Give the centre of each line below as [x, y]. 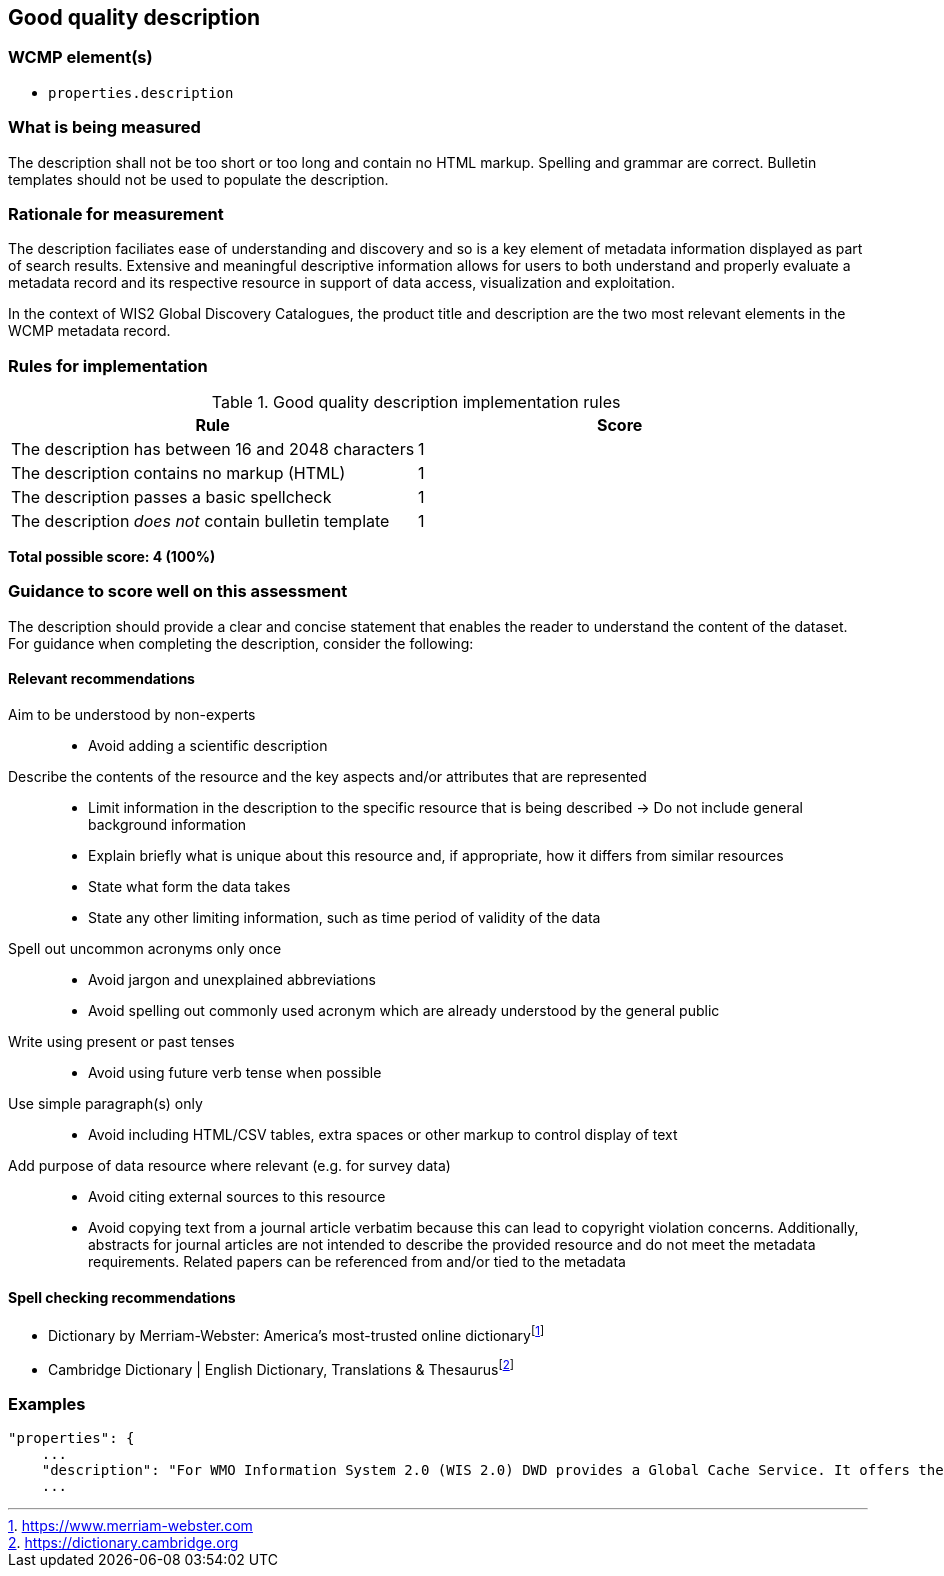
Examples [47, 1403]
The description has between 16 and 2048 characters [213, 449]
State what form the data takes [189, 887]
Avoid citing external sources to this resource [237, 1197]
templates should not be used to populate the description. [198, 179]
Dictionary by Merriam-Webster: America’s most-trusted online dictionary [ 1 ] [296, 1334]
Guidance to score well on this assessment [178, 591]
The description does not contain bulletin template [200, 521]
